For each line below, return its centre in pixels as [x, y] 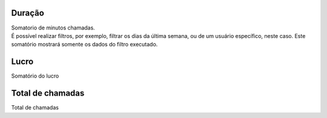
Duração [28, 13]
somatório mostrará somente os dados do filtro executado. [84, 45]
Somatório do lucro [35, 76]
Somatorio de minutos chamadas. [53, 28]
